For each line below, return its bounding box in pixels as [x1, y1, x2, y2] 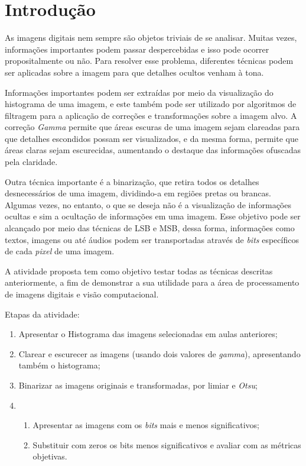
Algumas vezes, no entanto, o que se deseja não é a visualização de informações [5, 198, 291, 211]
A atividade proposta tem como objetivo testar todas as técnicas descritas [5, 264, 273, 277]
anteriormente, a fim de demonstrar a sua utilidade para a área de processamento [5, 276, 300, 289]
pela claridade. [5, 156, 58, 168]
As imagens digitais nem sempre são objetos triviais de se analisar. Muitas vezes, [5, 31, 297, 44]
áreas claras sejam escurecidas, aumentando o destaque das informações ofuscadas [5, 144, 301, 156]
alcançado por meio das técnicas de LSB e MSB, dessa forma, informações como [5, 222, 295, 234]
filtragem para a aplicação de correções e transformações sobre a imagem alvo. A [5, 109, 297, 121]
